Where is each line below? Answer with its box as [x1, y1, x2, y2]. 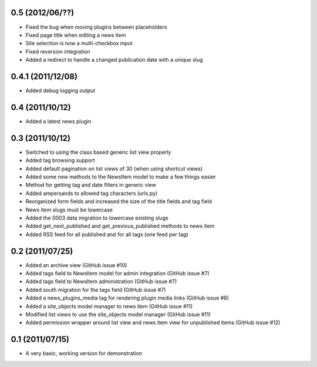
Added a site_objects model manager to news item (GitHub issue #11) [25, 302, 193, 309]
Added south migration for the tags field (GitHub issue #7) [25, 286, 166, 293]
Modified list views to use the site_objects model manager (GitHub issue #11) [25, 311, 211, 318]
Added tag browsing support [25, 157, 95, 164]
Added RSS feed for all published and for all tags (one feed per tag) [25, 231, 188, 238]
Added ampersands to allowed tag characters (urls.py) [25, 190, 158, 197]
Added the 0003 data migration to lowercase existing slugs [25, 214, 168, 221]
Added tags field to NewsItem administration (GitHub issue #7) [25, 278, 177, 285]
